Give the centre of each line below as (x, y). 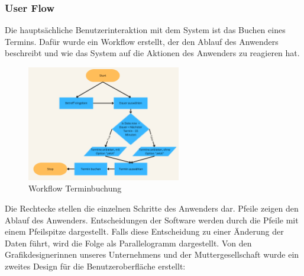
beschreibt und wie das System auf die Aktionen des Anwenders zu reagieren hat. (152, 53)
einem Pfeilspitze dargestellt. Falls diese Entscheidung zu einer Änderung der (144, 231)
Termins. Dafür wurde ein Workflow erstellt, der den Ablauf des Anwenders (142, 41)
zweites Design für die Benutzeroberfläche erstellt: (95, 266)
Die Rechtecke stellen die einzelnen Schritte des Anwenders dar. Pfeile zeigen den (152, 208)
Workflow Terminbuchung (75, 188)
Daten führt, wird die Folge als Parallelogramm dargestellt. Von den (128, 243)
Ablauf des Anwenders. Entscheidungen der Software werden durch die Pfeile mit (152, 220)
